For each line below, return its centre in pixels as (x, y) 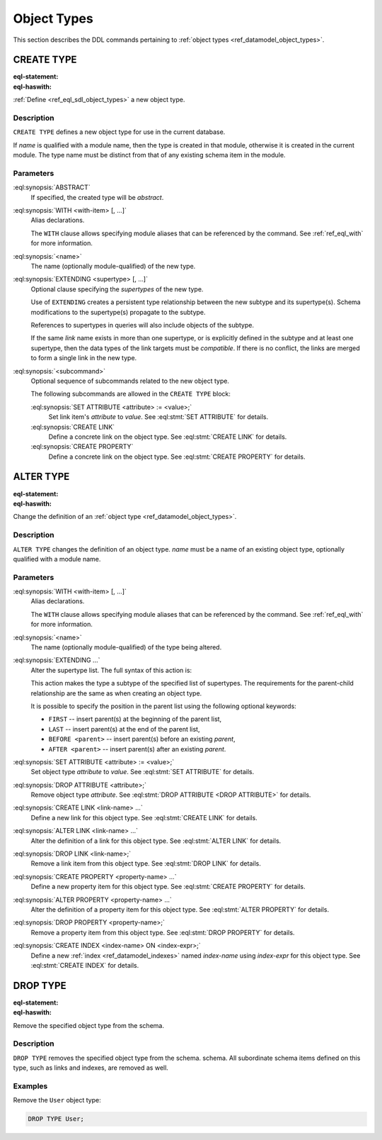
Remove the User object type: (57, 1100)
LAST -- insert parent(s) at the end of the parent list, (124, 729)
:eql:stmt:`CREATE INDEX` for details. (85, 965)
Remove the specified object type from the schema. (88, 1025)
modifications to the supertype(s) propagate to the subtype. (118, 312)
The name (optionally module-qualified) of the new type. (113, 267)
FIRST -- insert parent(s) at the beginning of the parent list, (135, 719)
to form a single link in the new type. (84, 358)
